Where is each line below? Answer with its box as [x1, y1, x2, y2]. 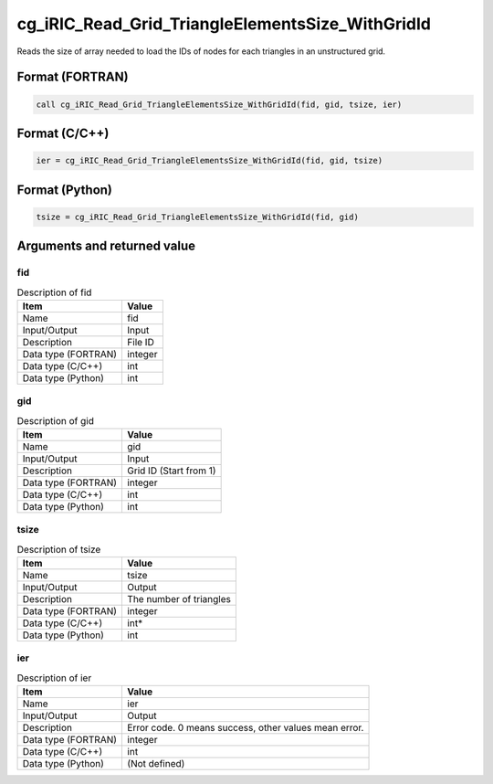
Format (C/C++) [16, 125, 110, 141]
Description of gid [16, 414, 95, 427]
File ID [127, 335, 154, 348]
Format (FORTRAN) [16, 69, 129, 85]
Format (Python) [16, 182, 113, 197]
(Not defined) [127, 758, 185, 770]
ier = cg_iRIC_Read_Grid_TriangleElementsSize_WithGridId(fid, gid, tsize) [36, 155, 383, 166]
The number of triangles [127, 593, 232, 606]
